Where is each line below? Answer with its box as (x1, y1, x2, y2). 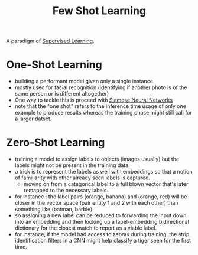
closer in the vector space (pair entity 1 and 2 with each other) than (14, 200, 178, 207)
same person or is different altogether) (14, 90, 109, 97)
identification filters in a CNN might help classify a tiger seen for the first (14, 237, 191, 244)
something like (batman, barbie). (14, 205, 95, 213)
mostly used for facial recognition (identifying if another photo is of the (14, 84, 187, 91)
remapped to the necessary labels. (23, 187, 108, 194)
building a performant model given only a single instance (14, 78, 154, 85)
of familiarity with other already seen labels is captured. (14, 174, 151, 181)
